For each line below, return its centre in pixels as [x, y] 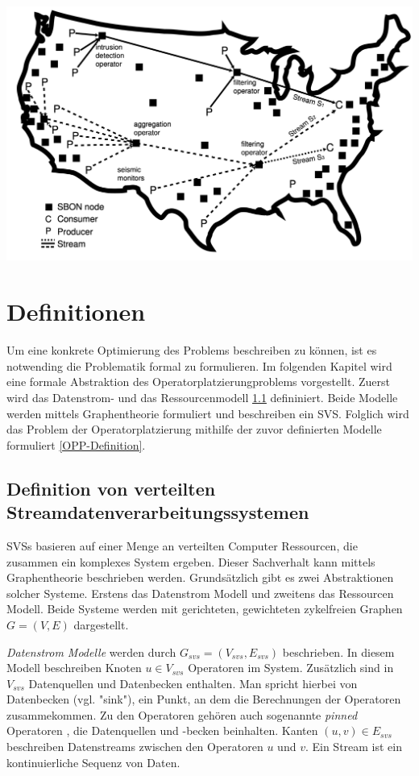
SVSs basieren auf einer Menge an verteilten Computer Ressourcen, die [182, 545]
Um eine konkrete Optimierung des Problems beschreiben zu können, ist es [192, 350]
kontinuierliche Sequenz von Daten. [93, 762]
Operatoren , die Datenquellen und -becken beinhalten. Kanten [162, 730]
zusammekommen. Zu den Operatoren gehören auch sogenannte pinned [182, 714]
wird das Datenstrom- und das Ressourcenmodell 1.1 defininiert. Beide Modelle [202, 397]
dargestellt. [101, 624]
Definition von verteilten [111, 488]
